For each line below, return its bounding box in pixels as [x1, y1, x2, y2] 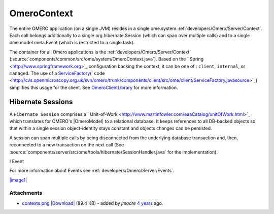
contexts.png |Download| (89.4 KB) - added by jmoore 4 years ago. [22, 200, 163, 206]
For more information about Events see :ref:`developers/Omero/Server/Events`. [9, 168, 175, 174]
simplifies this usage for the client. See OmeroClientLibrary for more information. [9, 84, 178, 90]
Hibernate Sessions [9, 98, 73, 106]
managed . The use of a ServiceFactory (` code [9, 70, 105, 76]
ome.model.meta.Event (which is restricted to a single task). [9, 40, 135, 46]
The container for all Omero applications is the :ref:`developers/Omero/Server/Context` [9, 49, 191, 55]
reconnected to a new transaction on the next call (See [9, 142, 124, 148]
